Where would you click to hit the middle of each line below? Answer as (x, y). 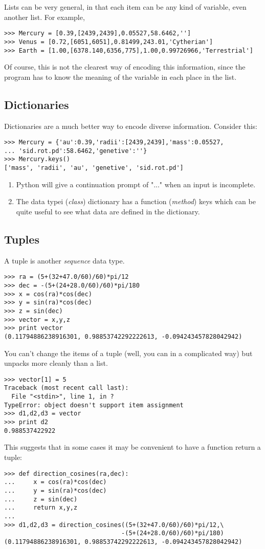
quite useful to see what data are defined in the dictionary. (108, 211)
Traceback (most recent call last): (67, 388)
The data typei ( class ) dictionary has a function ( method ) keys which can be (136, 201)
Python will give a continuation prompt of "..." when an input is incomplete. (136, 184)
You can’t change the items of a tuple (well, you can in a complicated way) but (128, 353)
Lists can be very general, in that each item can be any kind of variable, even (125, 7)
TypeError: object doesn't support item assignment (94, 405)
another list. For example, (45, 17)
